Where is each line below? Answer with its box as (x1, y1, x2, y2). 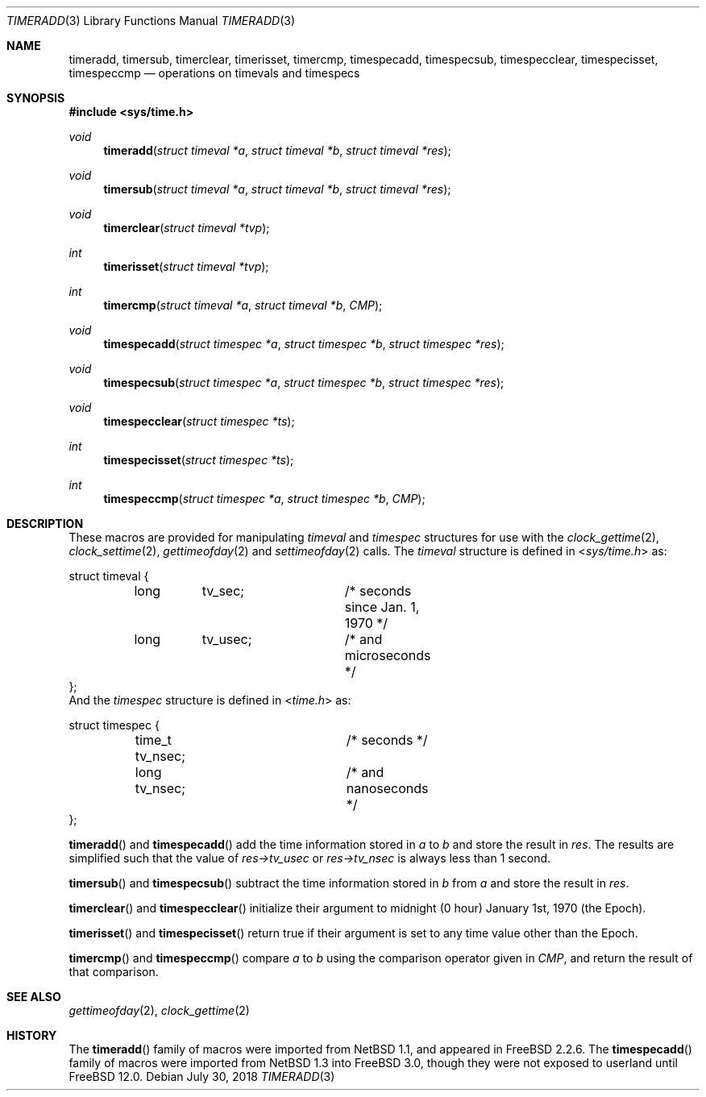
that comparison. (69, 965, 159, 979)
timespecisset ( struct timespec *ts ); (103, 453, 294, 467)
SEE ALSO (6, 990, 61, 1004)
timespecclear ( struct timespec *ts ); (103, 414, 295, 428)
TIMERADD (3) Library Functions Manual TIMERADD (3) (6, 14, 296, 27)
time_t (135, 732, 172, 748)
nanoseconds (346, 780, 429, 796)
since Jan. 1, (344, 599, 420, 615)
